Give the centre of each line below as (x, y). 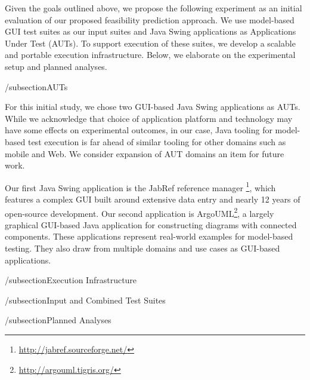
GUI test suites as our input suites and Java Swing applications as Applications (151, 31)
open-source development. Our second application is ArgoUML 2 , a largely (139, 212)
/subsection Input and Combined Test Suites (85, 300)
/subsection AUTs (36, 86)
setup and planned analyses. (56, 66)
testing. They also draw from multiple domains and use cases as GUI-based (142, 248)
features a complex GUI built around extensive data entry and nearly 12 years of (153, 199)
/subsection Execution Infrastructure (71, 280)
